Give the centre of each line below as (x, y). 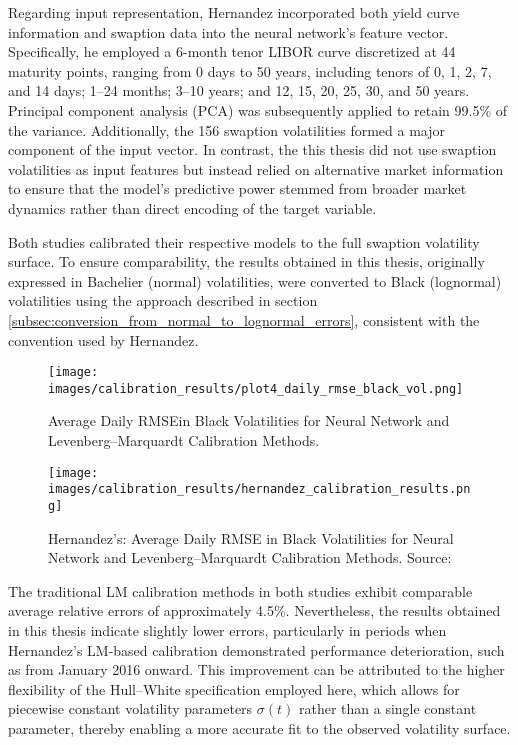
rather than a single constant (387, 708)
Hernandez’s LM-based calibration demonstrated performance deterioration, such (256, 649)
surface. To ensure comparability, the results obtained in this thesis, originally (246, 261)
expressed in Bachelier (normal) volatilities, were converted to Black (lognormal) (255, 280)
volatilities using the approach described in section (163, 300)
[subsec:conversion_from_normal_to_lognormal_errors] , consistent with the (244, 319)
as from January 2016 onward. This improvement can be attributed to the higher (256, 669)
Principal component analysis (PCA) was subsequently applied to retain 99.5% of (258, 109)
